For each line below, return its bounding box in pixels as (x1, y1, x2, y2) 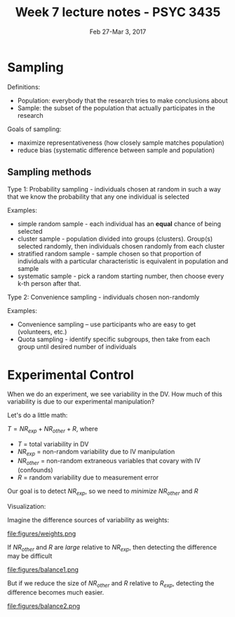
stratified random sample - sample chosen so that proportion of (17, 249, 202, 258)
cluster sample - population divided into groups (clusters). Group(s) (17, 234, 213, 243)
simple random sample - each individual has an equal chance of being (17, 219, 222, 228)
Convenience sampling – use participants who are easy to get (17, 320, 196, 329)
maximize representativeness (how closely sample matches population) (17, 138, 224, 147)
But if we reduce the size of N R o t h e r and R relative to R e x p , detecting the (7, 579, 215, 590)
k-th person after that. (17, 279, 81, 288)
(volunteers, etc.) (17, 327, 67, 336)
